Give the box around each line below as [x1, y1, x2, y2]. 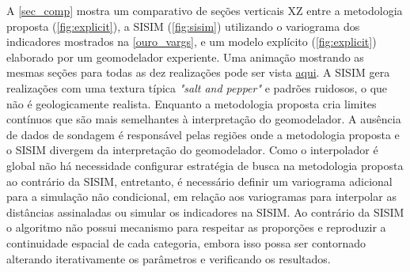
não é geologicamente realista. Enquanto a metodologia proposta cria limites [6, 95, 377, 111]
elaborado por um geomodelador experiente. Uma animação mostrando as [6, 48, 364, 65]
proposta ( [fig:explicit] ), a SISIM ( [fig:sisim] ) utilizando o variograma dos [6, 17, 360, 34]
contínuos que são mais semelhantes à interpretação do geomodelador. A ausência [6, 111, 401, 127]
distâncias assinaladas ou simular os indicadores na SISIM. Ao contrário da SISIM [6, 203, 404, 220]
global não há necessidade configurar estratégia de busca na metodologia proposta [6, 157, 404, 173]
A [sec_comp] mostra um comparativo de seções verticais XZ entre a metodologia [6, 2, 403, 18]
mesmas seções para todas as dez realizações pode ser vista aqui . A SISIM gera [6, 64, 390, 81]
